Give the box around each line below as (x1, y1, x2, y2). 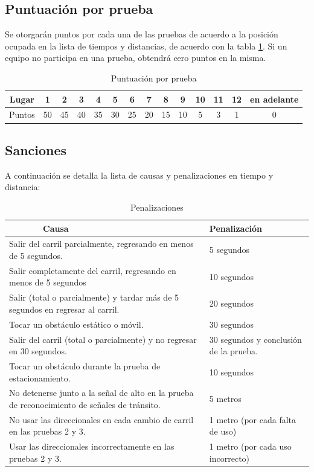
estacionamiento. (9, 371, 71, 384)
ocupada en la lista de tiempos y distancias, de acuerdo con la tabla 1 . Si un (5, 39, 287, 52)
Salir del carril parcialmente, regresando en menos (9, 237, 194, 250)
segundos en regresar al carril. (9, 302, 120, 315)
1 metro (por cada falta (209, 413, 296, 426)
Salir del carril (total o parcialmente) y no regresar (9, 333, 197, 345)
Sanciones (5, 140, 67, 159)
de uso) (209, 425, 237, 438)
